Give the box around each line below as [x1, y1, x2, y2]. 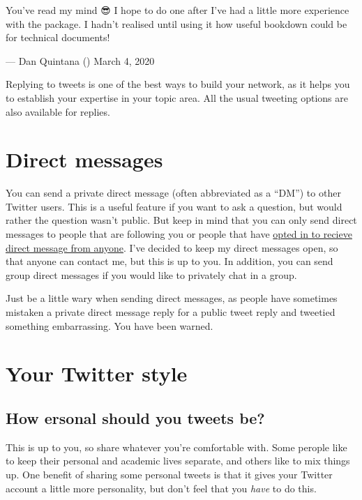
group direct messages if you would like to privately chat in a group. [6, 267, 297, 282]
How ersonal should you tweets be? [6, 407, 265, 428]
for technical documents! [6, 30, 110, 45]
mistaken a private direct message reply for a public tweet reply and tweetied [6, 305, 335, 319]
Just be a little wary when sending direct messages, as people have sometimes [6, 291, 338, 305]
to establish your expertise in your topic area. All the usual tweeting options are [6, 90, 348, 105]
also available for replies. [6, 104, 110, 119]
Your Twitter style [6, 359, 188, 388]
